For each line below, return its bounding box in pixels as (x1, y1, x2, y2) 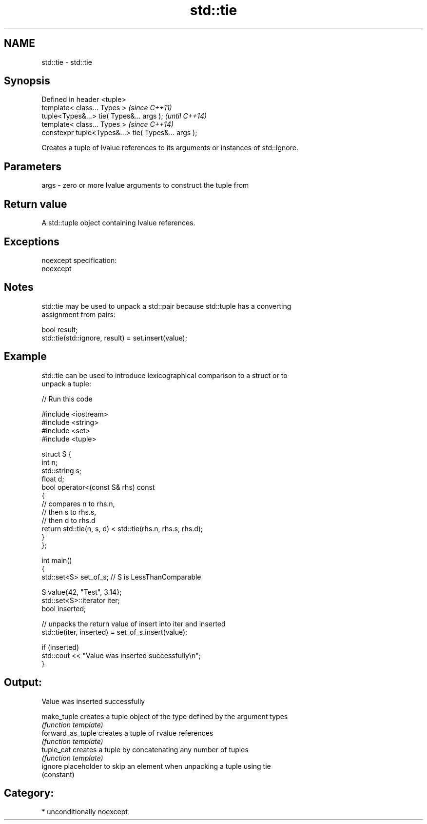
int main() (41, 556, 72, 564)
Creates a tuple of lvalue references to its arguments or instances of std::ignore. (41, 143, 298, 152)
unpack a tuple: (41, 379, 91, 388)
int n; (41, 458, 58, 466)
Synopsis (4, 75, 50, 87)
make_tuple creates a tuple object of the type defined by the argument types (41, 712, 288, 721)
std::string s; (41, 466, 82, 475)
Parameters (4, 160, 61, 173)
